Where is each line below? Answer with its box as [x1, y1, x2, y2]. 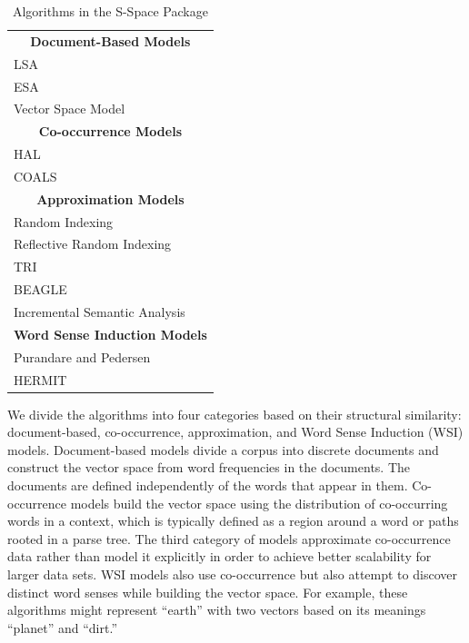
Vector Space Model [14, 99, 125, 118]
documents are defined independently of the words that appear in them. [7, 475, 408, 494]
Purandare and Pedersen [14, 347, 151, 366]
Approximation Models [36, 189, 185, 208]
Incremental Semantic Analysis [14, 302, 185, 321]
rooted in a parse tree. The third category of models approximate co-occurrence [7, 529, 451, 548]
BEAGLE [14, 280, 67, 299]
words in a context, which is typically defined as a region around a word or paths [7, 511, 459, 530]
